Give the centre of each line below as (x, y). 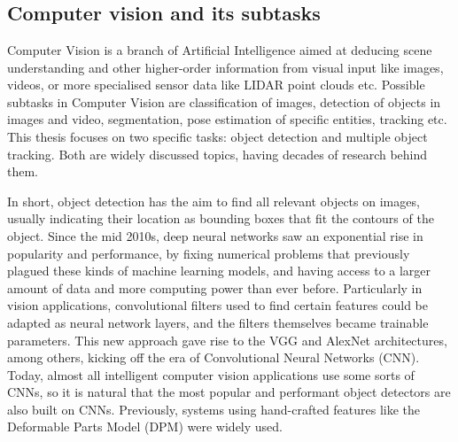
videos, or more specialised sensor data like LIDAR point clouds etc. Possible (216, 85)
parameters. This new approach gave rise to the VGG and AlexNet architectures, (227, 340)
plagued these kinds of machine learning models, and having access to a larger (219, 271)
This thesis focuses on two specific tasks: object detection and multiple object (217, 136)
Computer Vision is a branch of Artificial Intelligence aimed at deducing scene (220, 50)
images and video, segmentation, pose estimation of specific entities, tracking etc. (227, 119)
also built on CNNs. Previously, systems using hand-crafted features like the (214, 409)
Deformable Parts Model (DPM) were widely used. (145, 426)
